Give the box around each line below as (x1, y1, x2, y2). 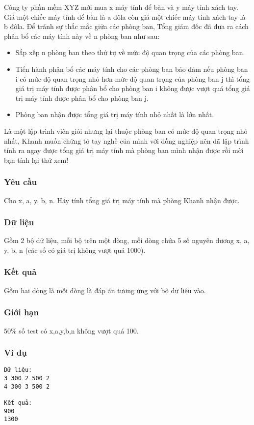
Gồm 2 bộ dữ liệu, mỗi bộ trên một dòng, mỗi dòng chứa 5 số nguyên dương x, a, (4, 235, 250, 245)
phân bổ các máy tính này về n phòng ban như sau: (4, 30, 160, 41)
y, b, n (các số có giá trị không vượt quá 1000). (4, 244, 146, 255)
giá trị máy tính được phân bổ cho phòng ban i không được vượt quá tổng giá (15, 83, 250, 93)
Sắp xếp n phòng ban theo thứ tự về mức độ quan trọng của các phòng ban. (15, 47, 245, 58)
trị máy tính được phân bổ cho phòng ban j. (15, 92, 149, 103)
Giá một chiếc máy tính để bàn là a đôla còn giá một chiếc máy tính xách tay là (4, 11, 246, 22)
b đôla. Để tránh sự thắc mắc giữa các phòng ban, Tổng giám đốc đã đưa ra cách (4, 21, 249, 31)
